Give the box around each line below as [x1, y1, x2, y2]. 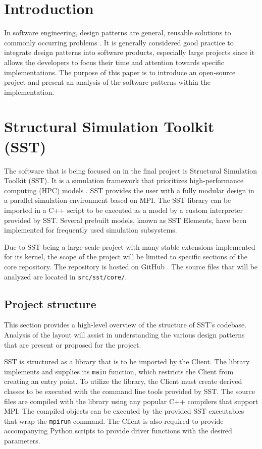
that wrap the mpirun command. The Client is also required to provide [4, 415, 224, 426]
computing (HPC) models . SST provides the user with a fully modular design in [4, 185, 254, 195]
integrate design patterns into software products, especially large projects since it [4, 47, 255, 58]
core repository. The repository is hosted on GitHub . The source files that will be [4, 261, 258, 271]
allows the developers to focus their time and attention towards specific [4, 57, 225, 67]
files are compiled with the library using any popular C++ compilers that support [4, 396, 258, 406]
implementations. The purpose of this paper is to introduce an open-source [4, 67, 236, 77]
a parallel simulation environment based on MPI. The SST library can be [4, 195, 231, 205]
